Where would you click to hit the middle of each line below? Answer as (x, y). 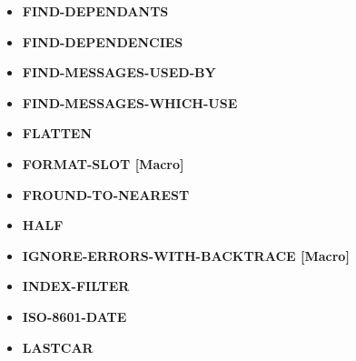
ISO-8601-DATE (74, 316)
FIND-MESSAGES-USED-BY (119, 72)
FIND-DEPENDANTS (95, 11)
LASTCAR (58, 347)
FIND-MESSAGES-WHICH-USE (130, 102)
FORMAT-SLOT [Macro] (103, 163)
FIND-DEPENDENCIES (103, 41)
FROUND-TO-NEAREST (106, 194)
